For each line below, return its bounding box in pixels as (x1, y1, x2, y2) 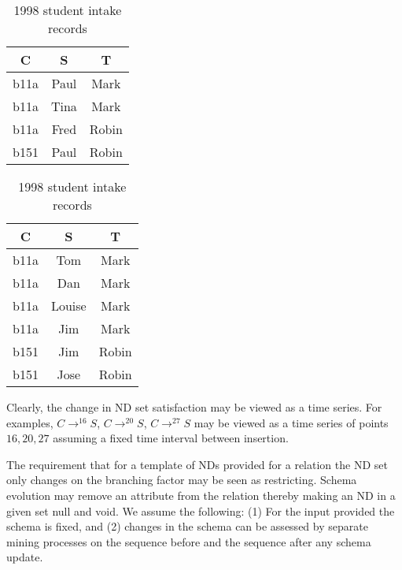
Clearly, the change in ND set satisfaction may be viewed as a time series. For (6, 399, 382, 415)
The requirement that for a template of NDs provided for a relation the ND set (6, 456, 388, 472)
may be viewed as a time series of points (194, 414, 389, 430)
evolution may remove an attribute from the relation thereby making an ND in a (6, 486, 396, 503)
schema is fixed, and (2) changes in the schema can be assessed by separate (6, 518, 368, 535)
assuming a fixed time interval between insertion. (53, 430, 289, 446)
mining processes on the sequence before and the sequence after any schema (6, 533, 371, 550)
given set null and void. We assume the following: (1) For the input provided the (6, 502, 395, 519)
